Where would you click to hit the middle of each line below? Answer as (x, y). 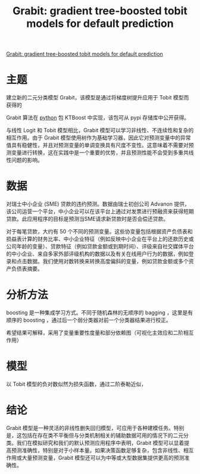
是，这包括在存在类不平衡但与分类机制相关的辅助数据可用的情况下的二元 (95, 435)
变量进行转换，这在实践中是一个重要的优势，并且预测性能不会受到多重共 (100, 152)
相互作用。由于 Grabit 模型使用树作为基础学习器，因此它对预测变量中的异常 (99, 138)
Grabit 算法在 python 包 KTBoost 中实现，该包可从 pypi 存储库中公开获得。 (98, 118)
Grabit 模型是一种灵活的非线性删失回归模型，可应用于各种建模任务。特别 (95, 428)
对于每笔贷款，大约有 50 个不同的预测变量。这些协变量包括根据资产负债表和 (100, 232)
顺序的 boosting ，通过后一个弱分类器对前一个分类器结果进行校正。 (89, 320)
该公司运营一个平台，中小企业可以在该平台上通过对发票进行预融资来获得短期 (100, 211)
